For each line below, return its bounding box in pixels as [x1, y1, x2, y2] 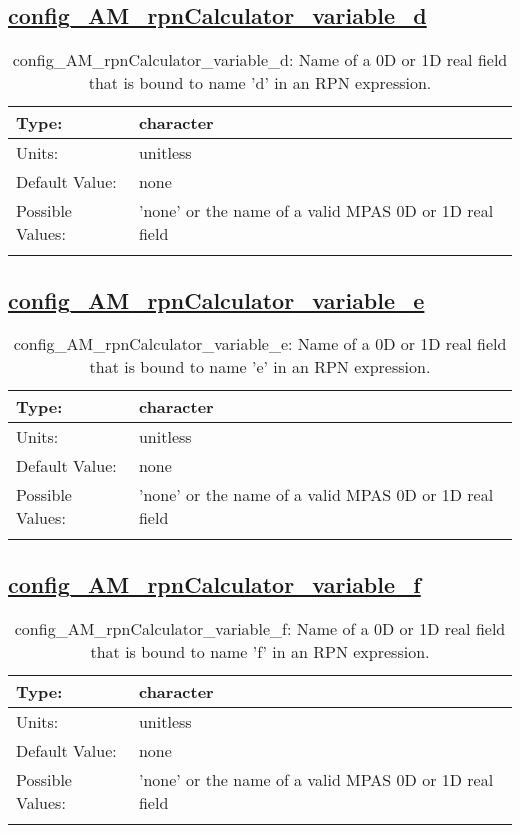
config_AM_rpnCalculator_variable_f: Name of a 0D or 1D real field [14, 616, 506, 640]
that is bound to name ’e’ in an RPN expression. [89, 355, 431, 379]
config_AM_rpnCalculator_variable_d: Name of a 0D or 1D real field [12, 48, 508, 72]
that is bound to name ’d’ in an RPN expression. [88, 71, 432, 95]
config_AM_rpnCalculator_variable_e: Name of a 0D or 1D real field [13, 332, 507, 356]
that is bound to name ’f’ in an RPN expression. [90, 639, 430, 663]
